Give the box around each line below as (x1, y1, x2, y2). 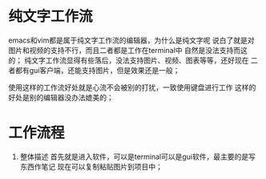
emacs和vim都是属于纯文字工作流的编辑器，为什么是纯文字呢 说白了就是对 (8, 35, 255, 45)
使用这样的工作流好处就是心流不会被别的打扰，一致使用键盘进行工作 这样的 (8, 82, 256, 92)
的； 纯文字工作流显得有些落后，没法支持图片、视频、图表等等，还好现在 (8, 55, 249, 65)
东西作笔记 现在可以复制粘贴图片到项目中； (19, 161, 163, 171)
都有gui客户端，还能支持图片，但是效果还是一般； (14, 65, 180, 75)
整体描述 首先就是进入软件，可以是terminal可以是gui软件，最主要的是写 (19, 152, 256, 161)
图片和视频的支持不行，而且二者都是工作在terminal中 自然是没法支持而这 (8, 45, 248, 55)
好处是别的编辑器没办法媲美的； (8, 92, 114, 102)
